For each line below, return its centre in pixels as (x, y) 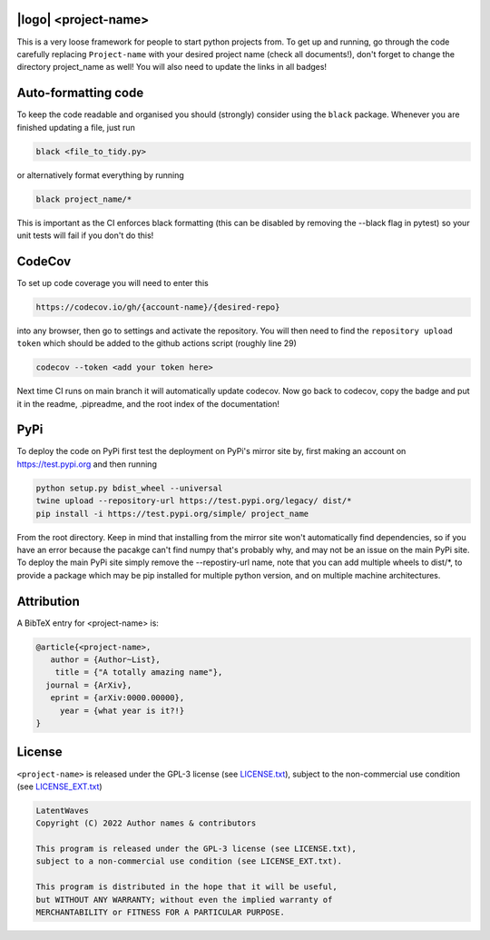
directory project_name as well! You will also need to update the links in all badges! (171, 67)
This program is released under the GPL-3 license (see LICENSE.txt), (196, 849)
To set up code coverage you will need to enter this (113, 282)
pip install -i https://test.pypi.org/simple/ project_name (172, 514)
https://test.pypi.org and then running (87, 464)
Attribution (49, 601)
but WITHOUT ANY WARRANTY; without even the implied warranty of (184, 900)
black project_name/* (84, 199)
